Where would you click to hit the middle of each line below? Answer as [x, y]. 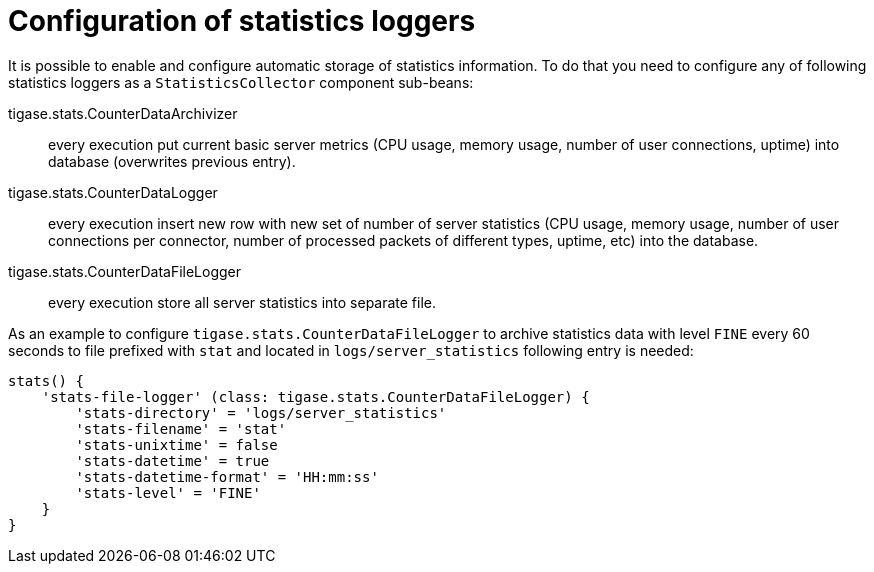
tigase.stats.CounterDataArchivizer [123, 113]
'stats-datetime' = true [172, 460]
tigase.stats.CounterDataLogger [113, 192]
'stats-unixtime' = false [176, 444]
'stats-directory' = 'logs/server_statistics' [261, 412]
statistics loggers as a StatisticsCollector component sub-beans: [241, 82]
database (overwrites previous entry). [172, 161]
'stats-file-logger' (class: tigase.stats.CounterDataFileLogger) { [315, 396]
